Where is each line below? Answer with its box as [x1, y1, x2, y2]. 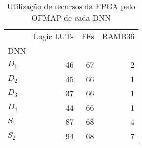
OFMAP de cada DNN [31, 12, 111, 23]
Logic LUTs [33, 30, 74, 42]
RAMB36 [102, 30, 135, 42]
